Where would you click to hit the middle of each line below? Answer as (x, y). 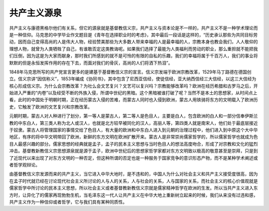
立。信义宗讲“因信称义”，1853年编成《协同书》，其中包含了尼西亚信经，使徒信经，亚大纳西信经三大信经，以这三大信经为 (133, 79)
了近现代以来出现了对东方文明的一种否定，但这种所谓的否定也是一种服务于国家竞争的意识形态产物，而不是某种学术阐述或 (134, 158)
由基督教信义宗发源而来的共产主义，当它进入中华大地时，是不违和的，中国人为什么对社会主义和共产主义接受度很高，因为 (134, 174)
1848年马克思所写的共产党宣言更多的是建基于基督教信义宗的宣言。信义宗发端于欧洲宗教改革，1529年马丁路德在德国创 (130, 72)
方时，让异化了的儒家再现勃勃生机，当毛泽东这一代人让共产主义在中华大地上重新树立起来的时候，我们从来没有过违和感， (134, 195)
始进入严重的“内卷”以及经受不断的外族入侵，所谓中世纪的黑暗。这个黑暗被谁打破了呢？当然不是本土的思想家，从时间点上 (133, 93)
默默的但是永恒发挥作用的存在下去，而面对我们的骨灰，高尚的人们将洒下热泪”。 (91, 63)
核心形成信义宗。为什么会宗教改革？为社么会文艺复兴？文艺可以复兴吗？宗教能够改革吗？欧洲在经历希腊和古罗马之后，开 (134, 86)
